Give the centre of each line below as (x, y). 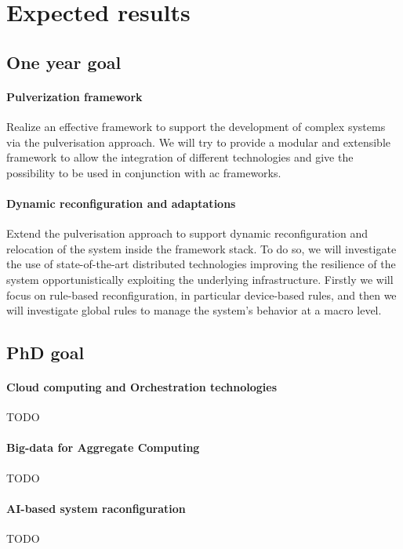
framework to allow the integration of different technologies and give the (180, 157)
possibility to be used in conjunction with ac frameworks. (144, 172)
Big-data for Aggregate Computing (103, 447)
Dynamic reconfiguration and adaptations (121, 203)
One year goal (64, 62)
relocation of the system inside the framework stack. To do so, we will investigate (201, 248)
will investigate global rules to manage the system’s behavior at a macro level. (194, 310)
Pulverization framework (74, 96)
